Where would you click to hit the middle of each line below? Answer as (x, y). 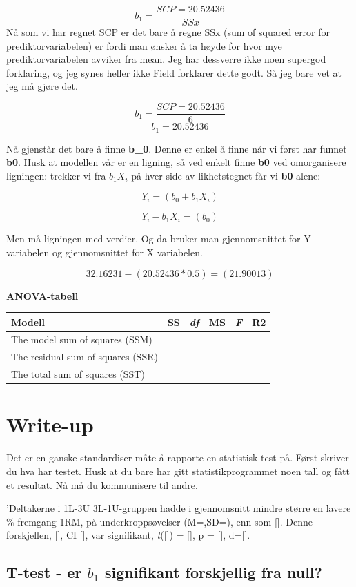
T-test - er (44, 572)
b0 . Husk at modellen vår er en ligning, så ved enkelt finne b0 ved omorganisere (176, 162)
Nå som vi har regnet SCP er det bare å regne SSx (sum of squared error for (168, 32)
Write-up (50, 424)
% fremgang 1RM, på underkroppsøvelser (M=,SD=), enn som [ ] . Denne (159, 521)
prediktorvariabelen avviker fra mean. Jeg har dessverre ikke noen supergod (166, 59)
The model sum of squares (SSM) (82, 339)
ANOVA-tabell (42, 295)
